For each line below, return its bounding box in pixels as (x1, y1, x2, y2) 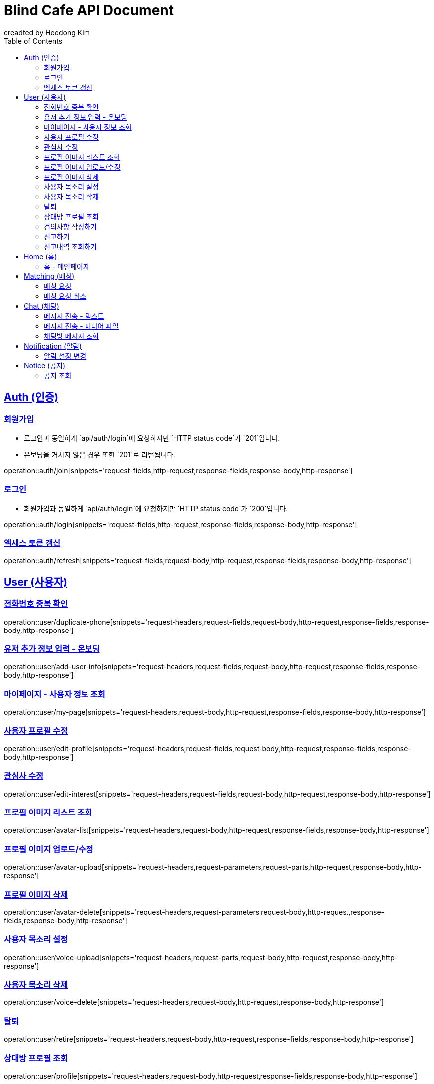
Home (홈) (24, 252, 57, 261)
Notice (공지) (24, 361, 65, 370)
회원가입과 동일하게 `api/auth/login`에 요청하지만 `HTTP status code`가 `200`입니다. (24, 504, 288, 513)
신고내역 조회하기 (44, 242, 97, 251)
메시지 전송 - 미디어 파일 (44, 321, 119, 330)
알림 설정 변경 (44, 351, 87, 360)
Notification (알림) (24, 341, 82, 350)
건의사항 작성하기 (44, 222, 97, 231)
